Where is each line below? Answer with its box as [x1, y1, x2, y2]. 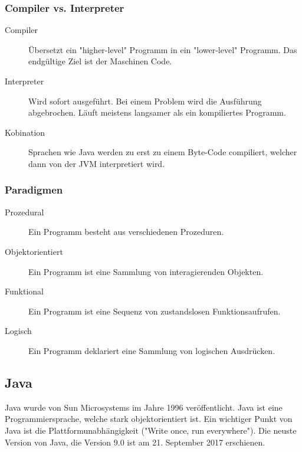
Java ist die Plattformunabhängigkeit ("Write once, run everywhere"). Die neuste [5, 424, 297, 436]
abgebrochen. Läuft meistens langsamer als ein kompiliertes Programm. [28, 106, 286, 119]
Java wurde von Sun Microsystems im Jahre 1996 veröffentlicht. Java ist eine [5, 401, 283, 413]
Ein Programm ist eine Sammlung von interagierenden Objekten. [28, 265, 264, 277]
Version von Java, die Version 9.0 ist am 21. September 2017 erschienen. [5, 435, 265, 448]
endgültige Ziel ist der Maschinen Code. [28, 55, 172, 67]
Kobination [5, 126, 45, 138]
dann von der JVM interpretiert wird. [28, 157, 165, 169]
